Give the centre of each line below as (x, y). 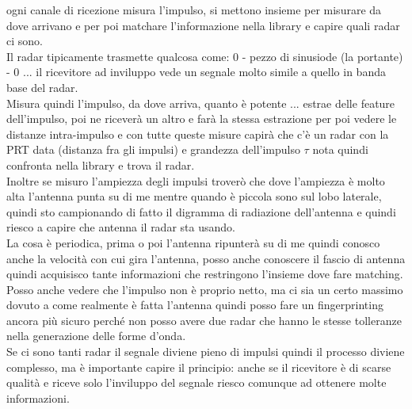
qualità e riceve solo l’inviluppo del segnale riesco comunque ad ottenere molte (196, 382)
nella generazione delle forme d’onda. (96, 336)
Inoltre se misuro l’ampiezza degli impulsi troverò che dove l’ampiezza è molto (196, 180)
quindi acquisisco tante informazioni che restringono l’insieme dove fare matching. (205, 274)
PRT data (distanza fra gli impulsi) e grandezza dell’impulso (153, 149)
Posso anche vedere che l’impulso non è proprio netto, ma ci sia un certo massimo (205, 289)
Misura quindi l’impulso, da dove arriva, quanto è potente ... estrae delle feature (201, 103)
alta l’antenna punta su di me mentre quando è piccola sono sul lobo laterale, (194, 196)
